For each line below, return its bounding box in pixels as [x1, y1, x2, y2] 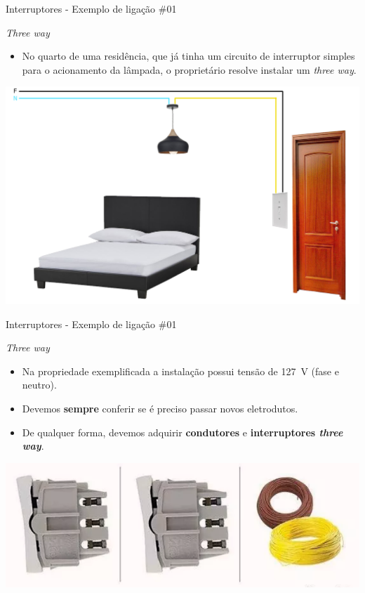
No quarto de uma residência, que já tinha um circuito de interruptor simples [22, 48, 355, 63]
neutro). [22, 377, 57, 392]
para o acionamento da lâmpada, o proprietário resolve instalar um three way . [22, 62, 357, 77]
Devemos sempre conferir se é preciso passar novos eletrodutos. [22, 400, 298, 415]
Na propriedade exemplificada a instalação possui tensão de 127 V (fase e [22, 363, 339, 378]
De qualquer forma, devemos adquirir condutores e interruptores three [22, 424, 343, 439]
